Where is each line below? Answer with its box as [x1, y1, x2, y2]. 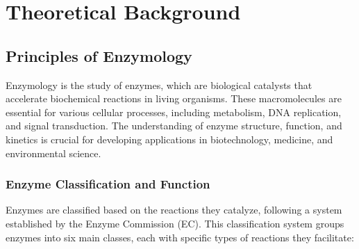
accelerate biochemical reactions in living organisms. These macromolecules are [6, 91, 342, 106]
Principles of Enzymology [6, 45, 192, 66]
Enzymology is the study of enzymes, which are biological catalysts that [6, 77, 312, 92]
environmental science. [6, 145, 101, 160]
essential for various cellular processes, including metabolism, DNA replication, [6, 104, 342, 119]
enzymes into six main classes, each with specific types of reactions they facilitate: [6, 230, 354, 244]
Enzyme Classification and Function [6, 175, 210, 193]
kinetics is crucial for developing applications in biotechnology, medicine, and [6, 131, 333, 146]
